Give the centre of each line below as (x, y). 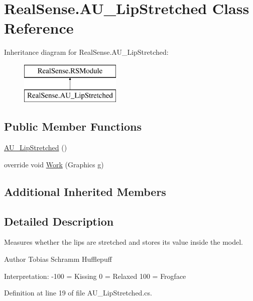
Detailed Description (59, 221)
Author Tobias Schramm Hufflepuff (58, 259)
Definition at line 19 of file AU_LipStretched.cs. (78, 293)
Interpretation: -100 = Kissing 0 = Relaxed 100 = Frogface (95, 276)
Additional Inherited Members (85, 191)
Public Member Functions (73, 126)
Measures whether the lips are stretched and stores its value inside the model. (123, 242)
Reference (39, 28)
